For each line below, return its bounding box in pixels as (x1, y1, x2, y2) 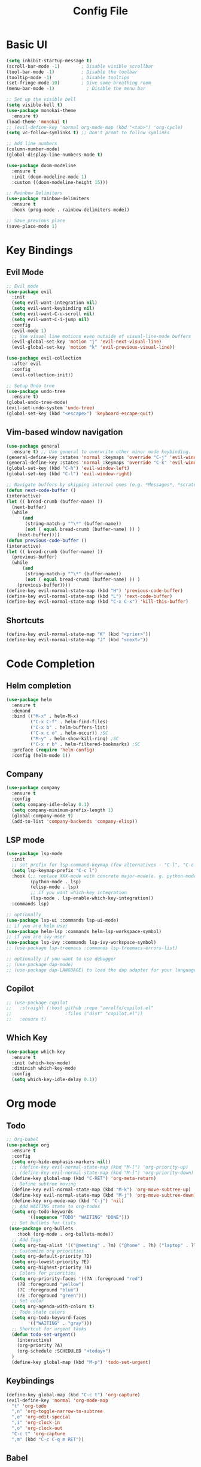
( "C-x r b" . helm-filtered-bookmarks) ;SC (30, 741, 141, 747)
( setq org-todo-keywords (11, 1209, 74, 1215)
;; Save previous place (6, 218, 66, 224)
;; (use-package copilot (6, 1000, 68, 1006)
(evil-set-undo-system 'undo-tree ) (6, 405, 95, 411)
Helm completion (6, 681, 72, 691)
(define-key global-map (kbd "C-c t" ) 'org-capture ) (6, 1391, 141, 1397)
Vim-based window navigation (6, 427, 123, 437)
